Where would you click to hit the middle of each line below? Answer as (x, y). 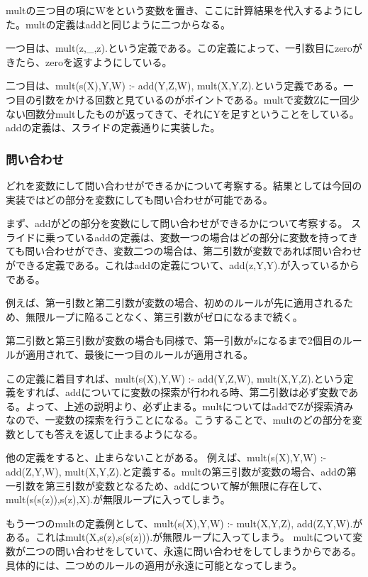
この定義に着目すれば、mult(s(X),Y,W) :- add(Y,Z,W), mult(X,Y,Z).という (175, 378)
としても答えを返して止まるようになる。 (109, 433)
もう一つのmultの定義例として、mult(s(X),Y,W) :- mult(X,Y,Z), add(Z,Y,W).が (184, 523)
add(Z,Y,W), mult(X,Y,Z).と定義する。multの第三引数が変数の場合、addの (176, 472)
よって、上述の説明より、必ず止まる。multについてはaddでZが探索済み (189, 406)
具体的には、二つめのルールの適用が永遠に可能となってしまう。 (154, 565)
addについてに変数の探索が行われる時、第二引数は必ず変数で (207, 392)
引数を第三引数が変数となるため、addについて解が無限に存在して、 (172, 485)
